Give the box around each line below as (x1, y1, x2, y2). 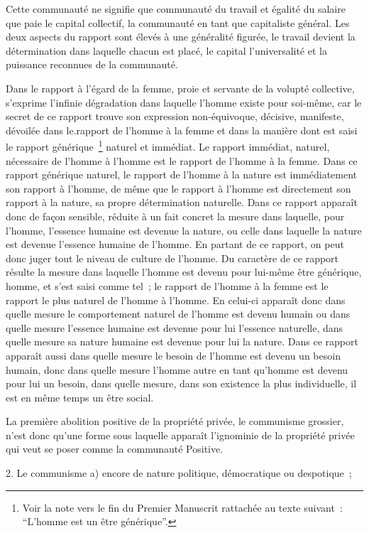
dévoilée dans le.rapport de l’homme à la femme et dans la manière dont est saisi (6, 122, 358, 137)
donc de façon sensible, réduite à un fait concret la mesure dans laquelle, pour (6, 208, 345, 223)
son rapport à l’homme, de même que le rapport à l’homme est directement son (6, 181, 351, 195)
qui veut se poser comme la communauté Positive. (6, 441, 224, 456)
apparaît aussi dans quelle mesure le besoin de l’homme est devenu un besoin (6, 348, 341, 362)
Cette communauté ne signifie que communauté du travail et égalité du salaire (6, 1, 346, 16)
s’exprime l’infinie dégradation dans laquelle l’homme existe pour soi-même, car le (6, 95, 362, 109)
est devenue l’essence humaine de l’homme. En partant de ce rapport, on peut (6, 237, 344, 252)
